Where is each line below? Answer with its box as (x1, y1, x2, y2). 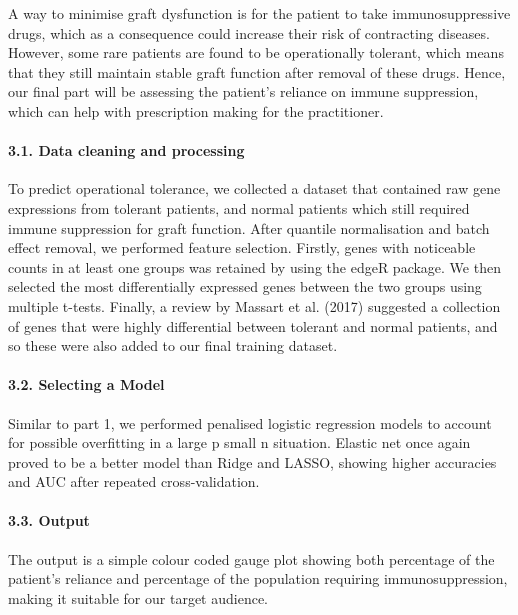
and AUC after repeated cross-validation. (8, 471, 260, 492)
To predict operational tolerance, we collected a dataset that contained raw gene (8, 178, 501, 199)
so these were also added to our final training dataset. (8, 335, 338, 356)
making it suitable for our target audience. (8, 587, 268, 608)
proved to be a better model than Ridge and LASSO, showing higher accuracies (8, 451, 497, 472)
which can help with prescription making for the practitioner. (8, 100, 384, 121)
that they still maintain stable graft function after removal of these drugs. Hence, (8, 61, 506, 82)
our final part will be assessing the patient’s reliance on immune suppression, (8, 81, 479, 102)
